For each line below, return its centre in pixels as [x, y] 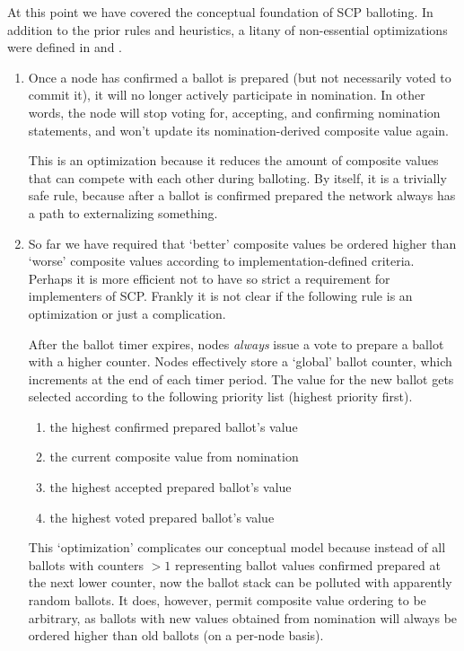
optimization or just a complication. [127, 313]
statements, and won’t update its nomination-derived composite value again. [238, 130]
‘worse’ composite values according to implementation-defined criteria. [221, 261]
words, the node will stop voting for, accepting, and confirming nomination [234, 112]
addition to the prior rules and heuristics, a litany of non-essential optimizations [228, 29]
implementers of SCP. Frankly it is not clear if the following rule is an [220, 296]
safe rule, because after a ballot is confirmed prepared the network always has [242, 195]
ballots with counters [86, 564]
